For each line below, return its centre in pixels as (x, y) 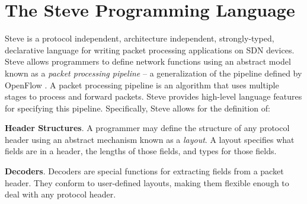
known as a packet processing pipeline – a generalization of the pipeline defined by (153, 73)
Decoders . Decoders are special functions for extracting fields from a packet (144, 171)
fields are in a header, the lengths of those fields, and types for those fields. (141, 151)
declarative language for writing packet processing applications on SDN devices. (150, 50)
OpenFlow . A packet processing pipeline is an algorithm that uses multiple (142, 85)
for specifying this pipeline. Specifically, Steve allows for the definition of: (137, 108)
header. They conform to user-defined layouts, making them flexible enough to (147, 182)
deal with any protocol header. (60, 194)
